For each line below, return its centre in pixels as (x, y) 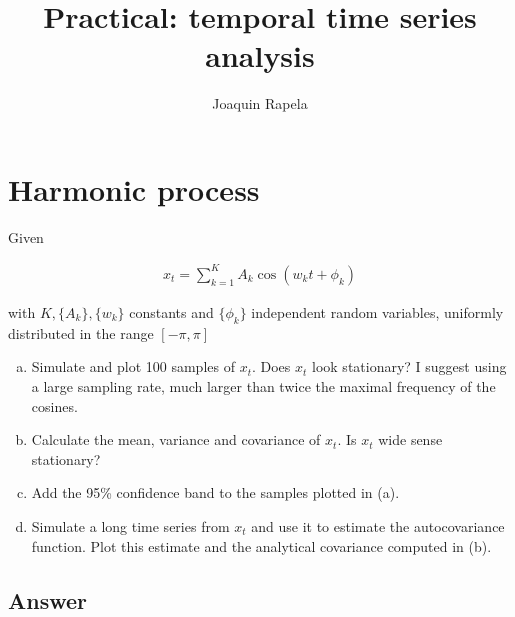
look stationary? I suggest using (409, 366)
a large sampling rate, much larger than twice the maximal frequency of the (263, 385)
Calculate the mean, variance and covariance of (176, 439)
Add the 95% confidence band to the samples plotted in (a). (215, 492)
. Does (271, 366)
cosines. (54, 405)
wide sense (410, 439)
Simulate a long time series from (130, 525)
